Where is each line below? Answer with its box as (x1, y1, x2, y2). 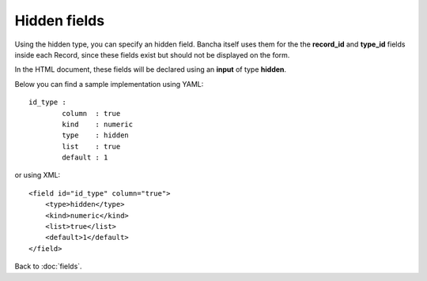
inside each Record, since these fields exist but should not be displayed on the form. (14, 50, 290, 59)
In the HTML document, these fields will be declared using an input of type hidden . (14, 65, 287, 74)
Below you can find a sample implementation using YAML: (14, 79, 204, 88)
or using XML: (14, 170, 61, 180)
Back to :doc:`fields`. (14, 261, 82, 272)
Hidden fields (14, 12, 105, 29)
